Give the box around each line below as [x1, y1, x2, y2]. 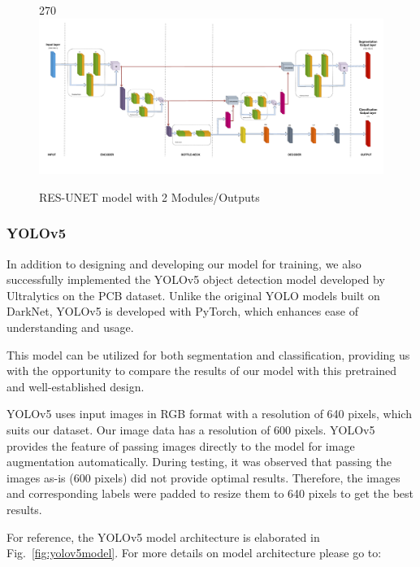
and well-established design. [6, 377, 145, 395]
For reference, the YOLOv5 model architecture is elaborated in [6, 528, 320, 545]
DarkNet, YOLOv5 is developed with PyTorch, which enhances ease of [6, 303, 358, 320]
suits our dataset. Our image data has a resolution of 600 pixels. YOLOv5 [6, 421, 375, 438]
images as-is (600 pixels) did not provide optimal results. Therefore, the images [6, 469, 401, 486]
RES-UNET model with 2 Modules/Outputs [39, 188, 260, 205]
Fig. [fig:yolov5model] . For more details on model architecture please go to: [6, 544, 382, 561]
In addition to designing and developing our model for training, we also [6, 255, 362, 272]
